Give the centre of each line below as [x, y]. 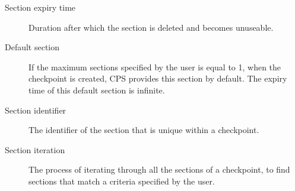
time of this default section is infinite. [97, 90]
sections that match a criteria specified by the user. [122, 181]
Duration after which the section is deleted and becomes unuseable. [151, 27]
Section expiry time [40, 7]
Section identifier [36, 110]
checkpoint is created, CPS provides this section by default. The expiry [158, 78]
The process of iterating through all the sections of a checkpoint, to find [159, 169]
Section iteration [35, 149]
